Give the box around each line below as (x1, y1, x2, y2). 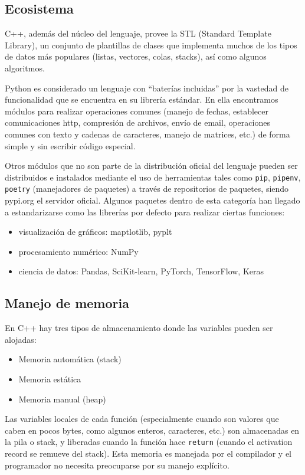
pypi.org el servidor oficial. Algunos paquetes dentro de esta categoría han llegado (5, 194, 300, 207)
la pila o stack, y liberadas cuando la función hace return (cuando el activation (5, 435, 293, 448)
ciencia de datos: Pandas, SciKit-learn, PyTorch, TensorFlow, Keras (18, 265, 264, 277)
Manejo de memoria (5, 294, 129, 312)
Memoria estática (18, 373, 81, 385)
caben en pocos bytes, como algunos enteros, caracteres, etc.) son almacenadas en (5, 424, 300, 436)
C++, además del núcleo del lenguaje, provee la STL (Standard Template (5, 27, 271, 40)
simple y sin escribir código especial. (5, 139, 136, 152)
